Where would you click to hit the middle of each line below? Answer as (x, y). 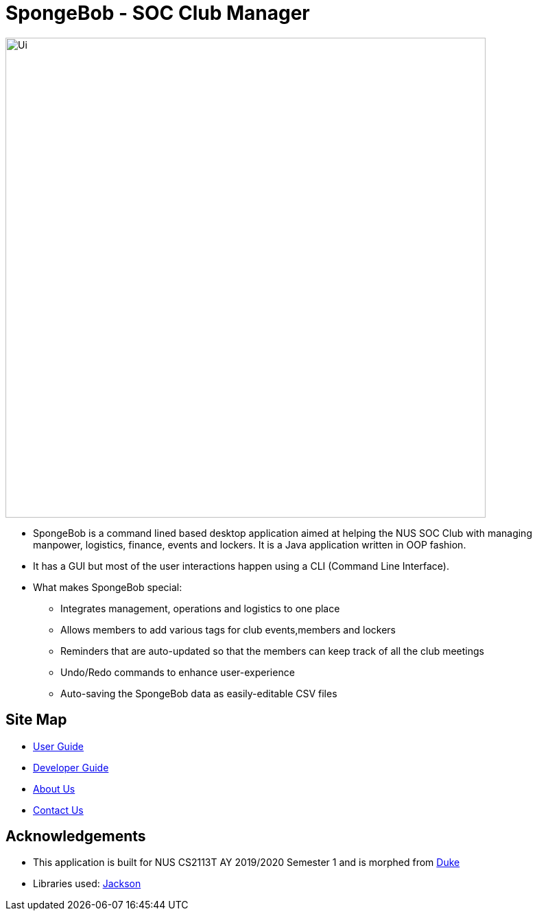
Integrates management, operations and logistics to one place (200, 608)
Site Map (36, 720)
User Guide (59, 746)
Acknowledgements (76, 836)
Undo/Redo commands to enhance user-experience (178, 672)
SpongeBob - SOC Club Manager (158, 13)
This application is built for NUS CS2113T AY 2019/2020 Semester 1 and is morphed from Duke (247, 863)
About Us (54, 788)
